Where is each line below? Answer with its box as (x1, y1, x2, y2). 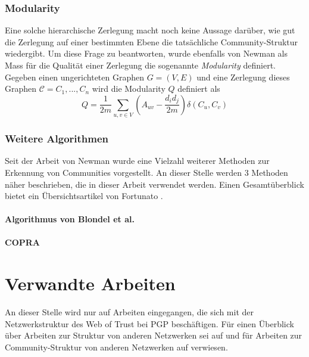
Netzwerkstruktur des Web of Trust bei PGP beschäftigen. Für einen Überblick (5, 317, 294, 330)
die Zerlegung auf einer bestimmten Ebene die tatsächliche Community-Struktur (5, 35, 298, 48)
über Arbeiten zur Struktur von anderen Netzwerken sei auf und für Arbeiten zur (5, 329, 302, 342)
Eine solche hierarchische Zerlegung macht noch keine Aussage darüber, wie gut (5, 24, 295, 36)
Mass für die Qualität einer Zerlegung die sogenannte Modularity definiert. (5, 59, 276, 71)
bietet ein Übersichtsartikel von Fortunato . (5, 190, 163, 202)
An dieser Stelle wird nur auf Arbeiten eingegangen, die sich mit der (5, 306, 254, 318)
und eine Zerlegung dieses (196, 70, 290, 83)
